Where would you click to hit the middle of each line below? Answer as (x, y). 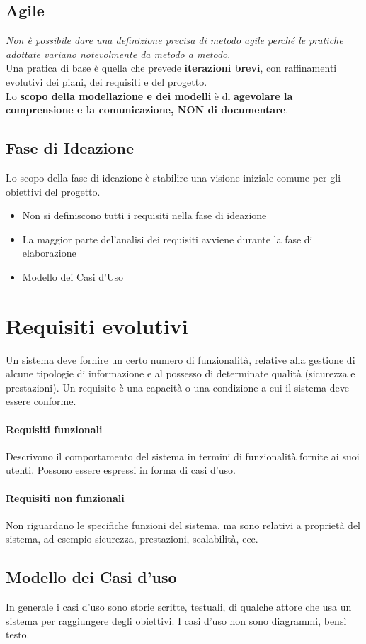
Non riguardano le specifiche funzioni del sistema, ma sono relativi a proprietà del (183, 524)
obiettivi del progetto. (53, 191)
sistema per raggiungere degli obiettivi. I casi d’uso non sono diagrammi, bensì (176, 620)
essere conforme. (41, 401)
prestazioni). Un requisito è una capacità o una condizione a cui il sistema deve (177, 387)
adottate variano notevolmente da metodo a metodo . (118, 54)
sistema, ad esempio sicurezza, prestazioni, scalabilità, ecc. (132, 539)
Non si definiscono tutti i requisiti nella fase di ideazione (144, 215)
